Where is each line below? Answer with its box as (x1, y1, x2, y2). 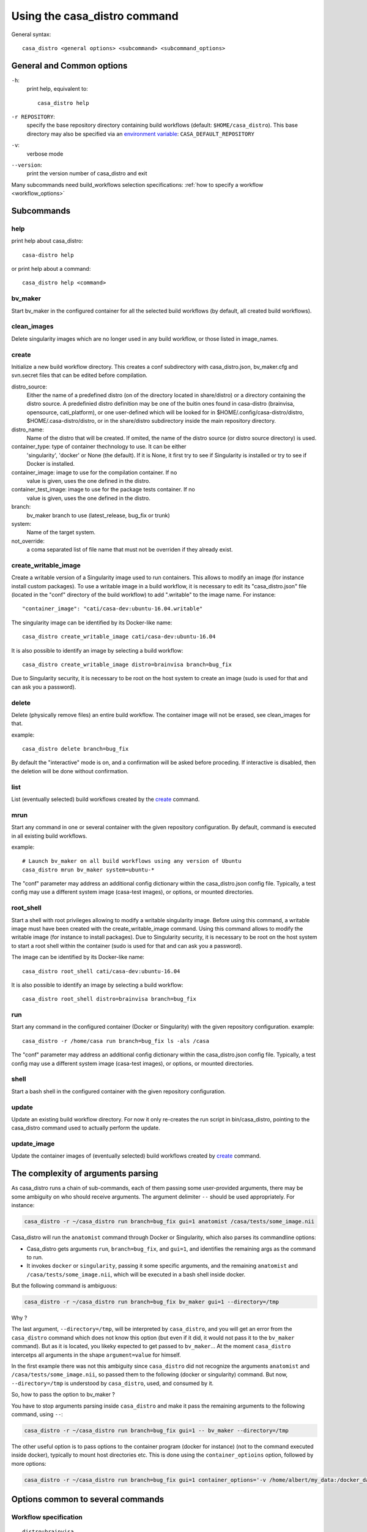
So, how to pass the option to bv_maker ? (11, 1391, 116, 1398)
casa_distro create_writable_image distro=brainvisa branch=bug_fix (22, 661, 232, 668)
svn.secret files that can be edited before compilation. (11, 371, 148, 379)
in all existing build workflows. (11, 832, 87, 840)
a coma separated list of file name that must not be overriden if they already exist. (26, 546, 233, 553)
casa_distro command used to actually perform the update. (11, 1124, 160, 1132)
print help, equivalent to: (26, 85, 88, 93)
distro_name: (11, 426, 44, 433)
